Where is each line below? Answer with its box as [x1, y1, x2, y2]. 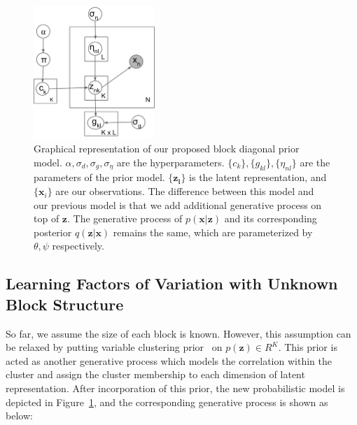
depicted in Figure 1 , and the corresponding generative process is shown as [6, 394, 328, 409]
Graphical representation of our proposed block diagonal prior [34, 141, 300, 156]
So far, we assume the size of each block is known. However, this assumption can [6, 326, 351, 340]
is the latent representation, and [189, 170, 327, 185]
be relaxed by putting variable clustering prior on [6, 340, 223, 354]
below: [6, 408, 33, 423]
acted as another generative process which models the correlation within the [6, 353, 332, 368]
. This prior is [278, 340, 337, 354]
